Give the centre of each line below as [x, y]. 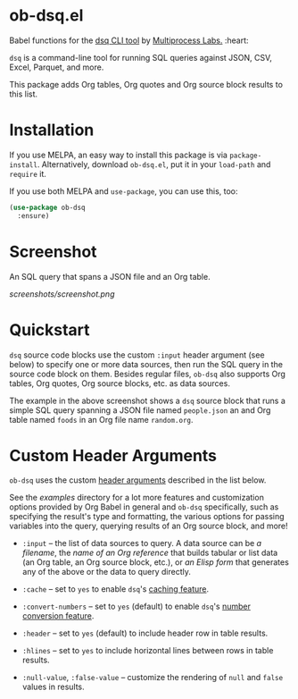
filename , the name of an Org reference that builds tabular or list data [150, 553]
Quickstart [50, 329]
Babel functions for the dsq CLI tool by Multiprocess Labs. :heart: [129, 40]
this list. [24, 94]
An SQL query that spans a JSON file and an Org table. [110, 276]
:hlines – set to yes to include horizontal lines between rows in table [148, 651]
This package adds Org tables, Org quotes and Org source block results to [146, 84]
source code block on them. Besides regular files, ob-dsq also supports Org [147, 374]
